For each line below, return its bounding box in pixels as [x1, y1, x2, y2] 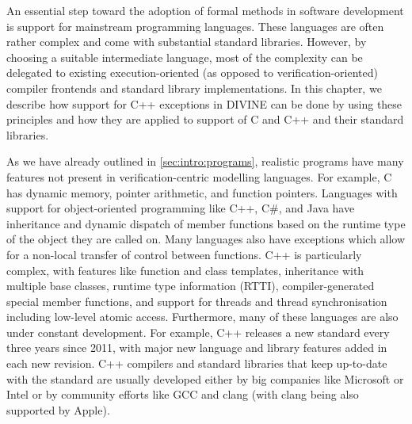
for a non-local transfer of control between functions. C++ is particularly [6, 246, 362, 262]
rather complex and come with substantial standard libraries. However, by [6, 33, 367, 50]
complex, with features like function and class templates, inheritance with [6, 262, 364, 278]
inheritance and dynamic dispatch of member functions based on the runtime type [6, 215, 406, 231]
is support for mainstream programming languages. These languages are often [6, 17, 384, 34]
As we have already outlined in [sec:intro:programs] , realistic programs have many [6, 153, 404, 170]
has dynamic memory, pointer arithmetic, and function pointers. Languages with [6, 184, 398, 201]
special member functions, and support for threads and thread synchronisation [6, 292, 387, 309]
